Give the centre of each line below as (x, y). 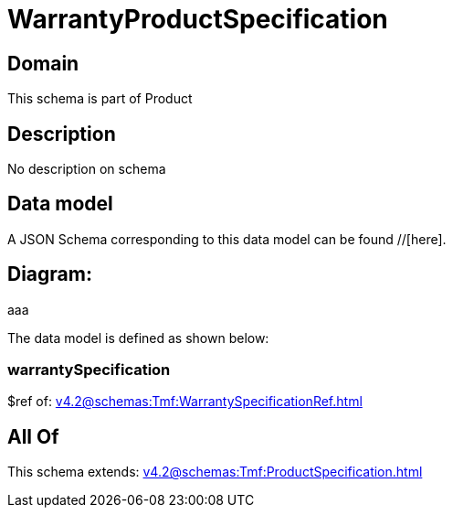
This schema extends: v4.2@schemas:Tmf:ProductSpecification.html (215, 472)
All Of (33, 436)
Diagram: (50, 274)
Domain (43, 63)
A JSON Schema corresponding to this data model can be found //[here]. (227, 239)
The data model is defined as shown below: (138, 338)
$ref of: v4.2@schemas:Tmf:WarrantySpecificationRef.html (185, 402)
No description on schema (87, 169)
